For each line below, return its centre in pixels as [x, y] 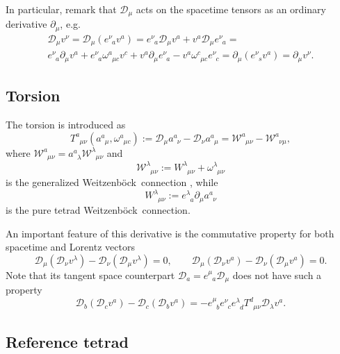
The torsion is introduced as [66, 125]
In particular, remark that [61, 9]
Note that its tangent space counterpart [90, 275]
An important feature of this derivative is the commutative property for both [170, 233]
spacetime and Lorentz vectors [70, 247]
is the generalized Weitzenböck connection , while [112, 182]
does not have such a [277, 275]
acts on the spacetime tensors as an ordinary [231, 9]
